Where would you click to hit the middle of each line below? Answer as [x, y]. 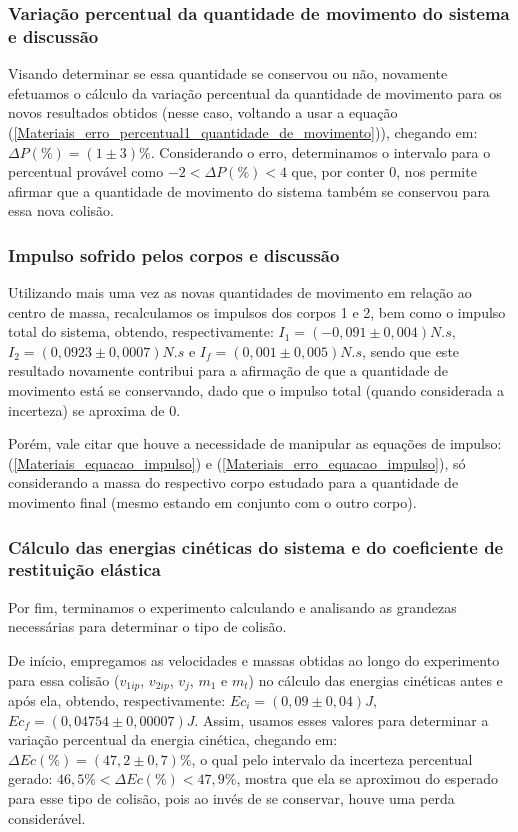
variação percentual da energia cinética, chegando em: [173, 739]
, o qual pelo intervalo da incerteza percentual [332, 758]
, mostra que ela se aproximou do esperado [367, 778]
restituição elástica [84, 569]
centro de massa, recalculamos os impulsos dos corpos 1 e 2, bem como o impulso [257, 311]
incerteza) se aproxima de [86, 409]
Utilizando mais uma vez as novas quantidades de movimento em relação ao [240, 292]
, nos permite [436, 171]
